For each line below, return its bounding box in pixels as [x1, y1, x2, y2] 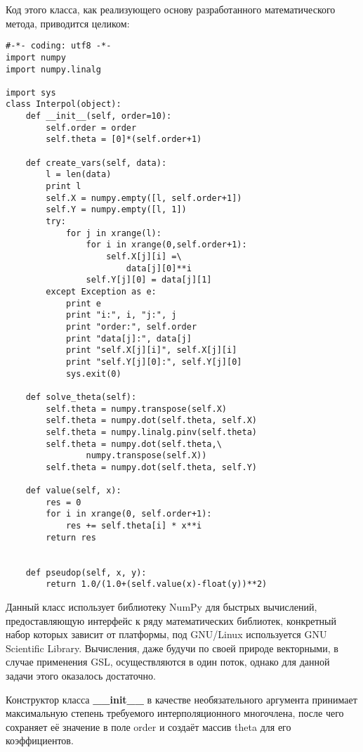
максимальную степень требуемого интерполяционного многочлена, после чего [6, 706, 344, 720]
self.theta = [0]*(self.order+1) [46, 134, 202, 145]
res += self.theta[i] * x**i [65, 521, 202, 531]
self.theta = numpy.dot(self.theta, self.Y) [46, 462, 257, 472]
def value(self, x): [25, 486, 121, 496]
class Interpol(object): [6, 99, 121, 110]
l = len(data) [46, 169, 112, 180]
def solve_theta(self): [25, 391, 137, 402]
